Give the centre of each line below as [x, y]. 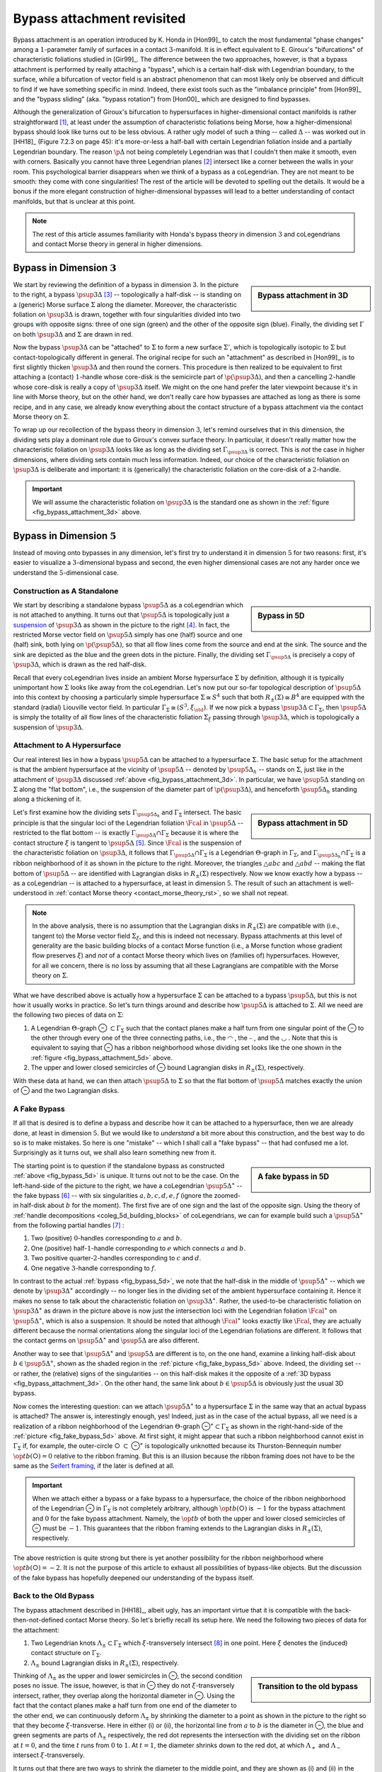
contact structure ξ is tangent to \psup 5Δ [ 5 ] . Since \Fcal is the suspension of [127, 843]
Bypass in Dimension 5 [65, 535]
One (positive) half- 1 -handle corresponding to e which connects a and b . [138, 1248]
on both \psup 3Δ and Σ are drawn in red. [73, 334]
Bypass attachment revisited [99, 18]
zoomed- [227, 1195]
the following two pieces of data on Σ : [68, 1015]
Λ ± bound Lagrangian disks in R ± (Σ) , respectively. [105, 1664]
